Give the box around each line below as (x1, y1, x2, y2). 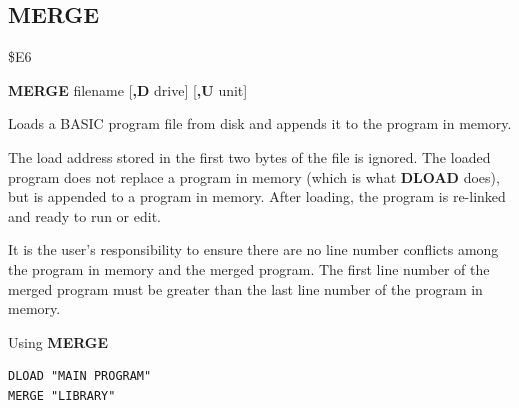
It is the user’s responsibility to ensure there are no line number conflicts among (8, 239, 499, 260)
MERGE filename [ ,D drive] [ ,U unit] (8, 79, 248, 100)
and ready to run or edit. (8, 205, 161, 226)
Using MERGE (8, 331, 109, 352)
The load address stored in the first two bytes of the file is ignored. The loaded (8, 146, 491, 167)
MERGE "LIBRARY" (8, 388, 116, 403)
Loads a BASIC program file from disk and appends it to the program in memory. (8, 113, 512, 134)
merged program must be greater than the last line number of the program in (8, 278, 483, 299)
